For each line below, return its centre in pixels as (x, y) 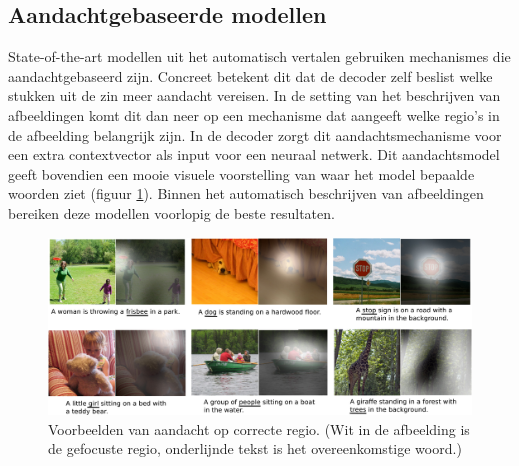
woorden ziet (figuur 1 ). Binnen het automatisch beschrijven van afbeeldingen (246, 193)
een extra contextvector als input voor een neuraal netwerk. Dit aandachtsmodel (254, 154)
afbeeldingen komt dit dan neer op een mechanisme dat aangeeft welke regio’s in (254, 114)
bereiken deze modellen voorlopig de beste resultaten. (171, 212)
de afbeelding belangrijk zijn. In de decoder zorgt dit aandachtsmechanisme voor (255, 134)
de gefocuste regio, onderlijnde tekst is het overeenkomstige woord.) (255, 448)
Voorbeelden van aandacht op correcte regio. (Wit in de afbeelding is (259, 428)
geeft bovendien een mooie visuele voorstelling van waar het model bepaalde (241, 173)
